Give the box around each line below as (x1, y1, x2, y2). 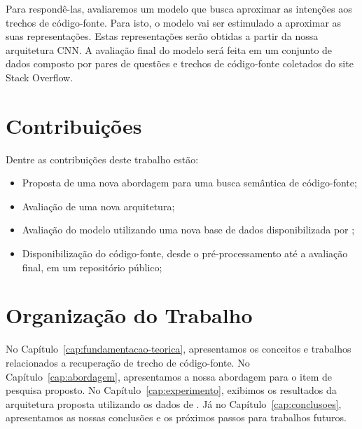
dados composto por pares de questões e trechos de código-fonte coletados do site (6, 56, 354, 71)
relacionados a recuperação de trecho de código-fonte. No (6, 355, 250, 369)
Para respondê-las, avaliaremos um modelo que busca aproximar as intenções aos (6, 1, 352, 15)
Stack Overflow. (6, 69, 74, 84)
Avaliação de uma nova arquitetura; (22, 198, 175, 213)
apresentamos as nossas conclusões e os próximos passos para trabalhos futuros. (6, 410, 347, 425)
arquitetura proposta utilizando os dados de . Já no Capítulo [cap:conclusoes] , (6, 396, 342, 411)
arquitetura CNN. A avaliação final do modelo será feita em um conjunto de (6, 42, 333, 57)
